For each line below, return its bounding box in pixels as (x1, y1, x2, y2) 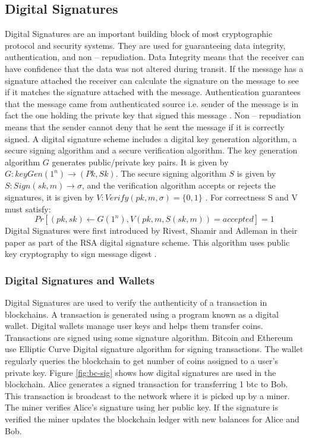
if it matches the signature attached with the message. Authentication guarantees (5, 86, 301, 98)
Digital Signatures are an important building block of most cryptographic (5, 27, 273, 40)
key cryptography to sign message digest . (5, 247, 157, 260)
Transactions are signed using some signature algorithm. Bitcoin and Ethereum (5, 331, 293, 343)
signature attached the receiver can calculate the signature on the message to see (5, 74, 299, 86)
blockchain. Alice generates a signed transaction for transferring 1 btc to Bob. (5, 378, 288, 390)
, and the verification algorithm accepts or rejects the (81, 179, 276, 192)
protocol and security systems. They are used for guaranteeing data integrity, (5, 39, 286, 51)
